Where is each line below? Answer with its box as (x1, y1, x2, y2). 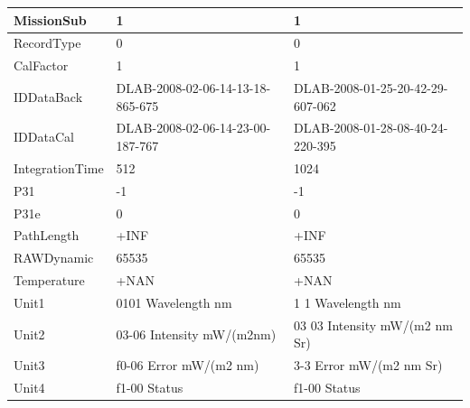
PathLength (14, 226, 80, 245)
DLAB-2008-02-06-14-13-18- (116, 79, 271, 97)
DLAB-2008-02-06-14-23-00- (116, 118, 271, 137)
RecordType (14, 33, 81, 52)
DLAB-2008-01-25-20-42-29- (294, 79, 448, 97)
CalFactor (14, 56, 69, 75)
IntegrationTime (14, 158, 104, 177)
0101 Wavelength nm (116, 292, 232, 311)
